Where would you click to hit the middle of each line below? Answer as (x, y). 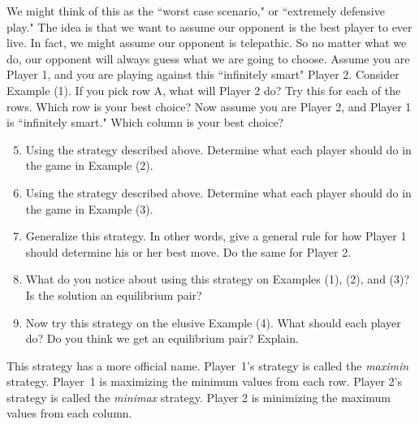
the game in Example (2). (89, 165)
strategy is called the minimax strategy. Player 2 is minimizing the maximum (199, 397)
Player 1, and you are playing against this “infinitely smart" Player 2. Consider (203, 74)
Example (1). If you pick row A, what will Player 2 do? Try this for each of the (204, 90)
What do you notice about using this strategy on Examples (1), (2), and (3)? (218, 279)
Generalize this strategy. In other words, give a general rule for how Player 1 (216, 236)
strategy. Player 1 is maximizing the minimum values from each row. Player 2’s (204, 381)
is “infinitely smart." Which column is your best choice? (145, 122)
